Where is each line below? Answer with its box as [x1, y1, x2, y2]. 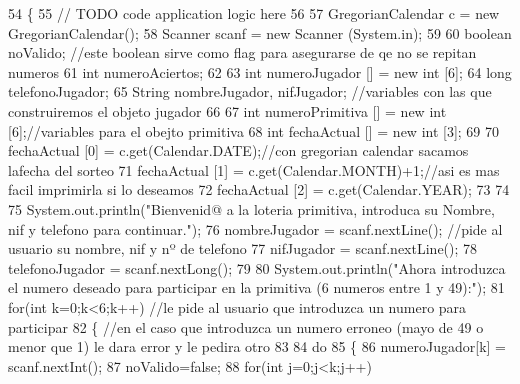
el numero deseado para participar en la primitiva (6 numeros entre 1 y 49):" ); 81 [8, 277, 505, 298]
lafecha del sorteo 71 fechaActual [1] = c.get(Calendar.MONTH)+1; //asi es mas [8, 159, 500, 180]
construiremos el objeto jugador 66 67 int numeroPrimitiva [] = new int [8, 100, 447, 121]
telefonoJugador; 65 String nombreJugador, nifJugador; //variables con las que [8, 81, 492, 102]
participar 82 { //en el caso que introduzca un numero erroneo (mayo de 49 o [8, 316, 484, 337]
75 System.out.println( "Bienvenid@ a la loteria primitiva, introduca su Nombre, [8, 198, 495, 219]
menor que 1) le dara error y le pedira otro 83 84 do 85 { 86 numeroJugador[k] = [8, 336, 506, 357]
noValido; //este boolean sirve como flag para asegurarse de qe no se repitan [8, 42, 477, 63]
